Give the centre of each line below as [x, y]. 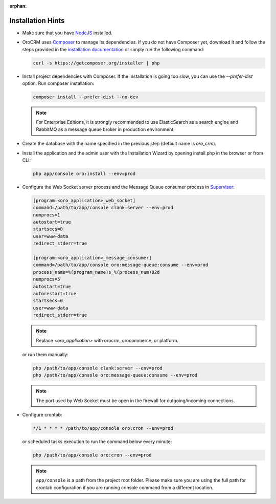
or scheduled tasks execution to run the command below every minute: [97, 442]
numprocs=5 [47, 279]
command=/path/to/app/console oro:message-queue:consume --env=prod [121, 265]
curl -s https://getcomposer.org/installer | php [96, 63]
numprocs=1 [47, 215]
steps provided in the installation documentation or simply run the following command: [113, 49]
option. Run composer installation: [58, 83]
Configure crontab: [42, 415]
